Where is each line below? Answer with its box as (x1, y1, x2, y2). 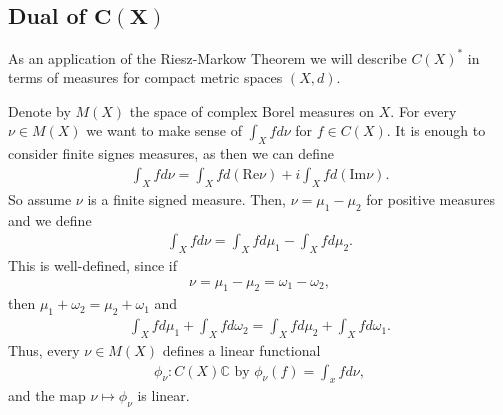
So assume (8, 188, 72, 209)
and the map (8, 385, 86, 406)
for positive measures (366, 188, 495, 209)
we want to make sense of (86, 120, 242, 141)
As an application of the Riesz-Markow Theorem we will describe (8, 47, 407, 68)
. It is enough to (386, 120, 486, 141)
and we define (8, 209, 92, 230)
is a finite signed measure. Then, (87, 188, 286, 209)
